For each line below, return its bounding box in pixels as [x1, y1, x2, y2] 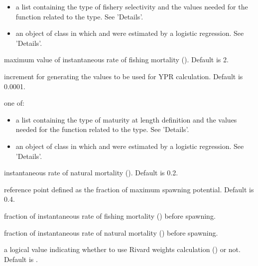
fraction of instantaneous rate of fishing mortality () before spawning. [4, 210, 216, 221]
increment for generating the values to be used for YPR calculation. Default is [4, 71, 243, 81]
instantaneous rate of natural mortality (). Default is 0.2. [4, 167, 178, 178]
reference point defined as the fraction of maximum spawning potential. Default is [4, 184, 254, 194]
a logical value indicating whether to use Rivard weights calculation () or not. [4, 244, 241, 255]
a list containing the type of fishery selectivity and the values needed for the [15, 1, 248, 11]
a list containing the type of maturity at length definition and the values [15, 114, 237, 125]
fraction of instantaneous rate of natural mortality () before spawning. [4, 227, 218, 238]
